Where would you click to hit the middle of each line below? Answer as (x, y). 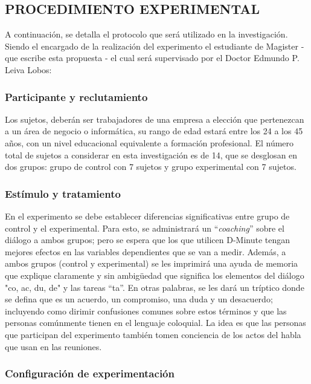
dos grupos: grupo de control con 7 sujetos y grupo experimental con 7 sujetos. (151, 167)
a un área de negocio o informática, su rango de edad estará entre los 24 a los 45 (154, 131)
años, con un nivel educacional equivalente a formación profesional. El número (149, 142)
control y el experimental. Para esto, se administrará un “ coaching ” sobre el (145, 228)
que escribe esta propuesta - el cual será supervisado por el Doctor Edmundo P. (152, 58)
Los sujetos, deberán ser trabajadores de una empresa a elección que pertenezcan (155, 119)
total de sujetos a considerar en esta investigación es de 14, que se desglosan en (151, 155)
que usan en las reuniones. (53, 346)
